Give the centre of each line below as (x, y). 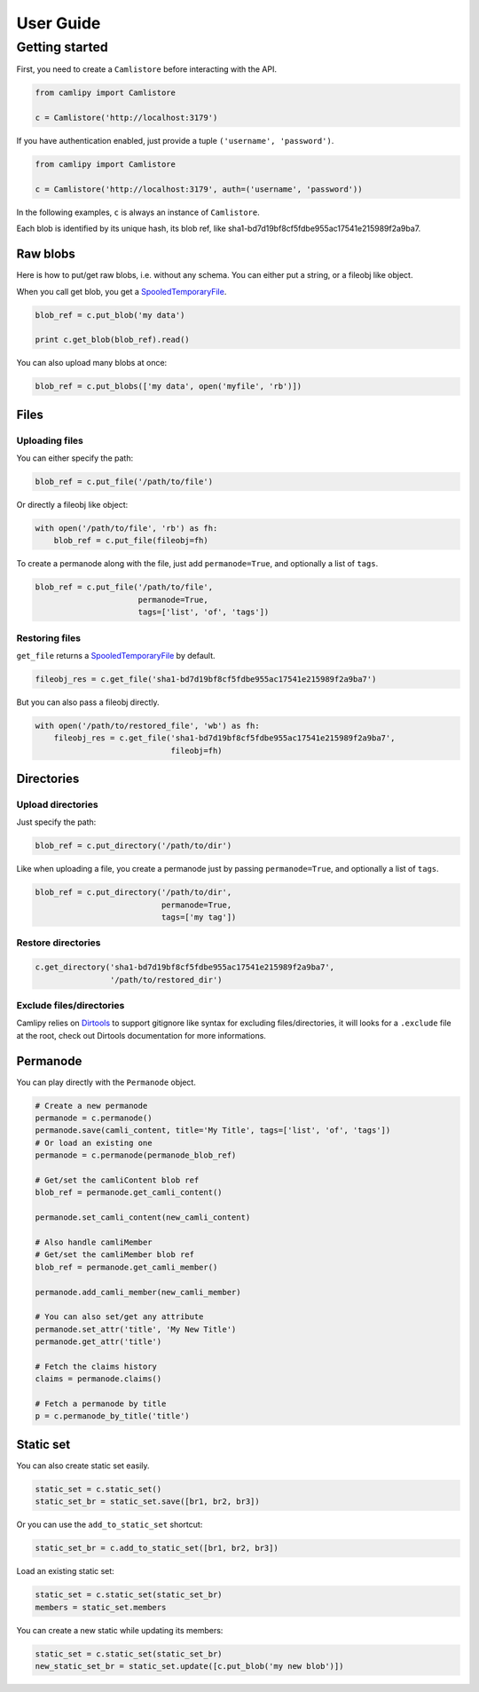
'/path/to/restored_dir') (166, 980)
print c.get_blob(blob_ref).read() (112, 340)
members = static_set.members (101, 1607)
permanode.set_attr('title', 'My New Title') (136, 1329)
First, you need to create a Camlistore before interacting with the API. (146, 69)
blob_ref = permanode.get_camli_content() (129, 1193)
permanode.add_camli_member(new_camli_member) (138, 1292)
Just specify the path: (56, 822)
